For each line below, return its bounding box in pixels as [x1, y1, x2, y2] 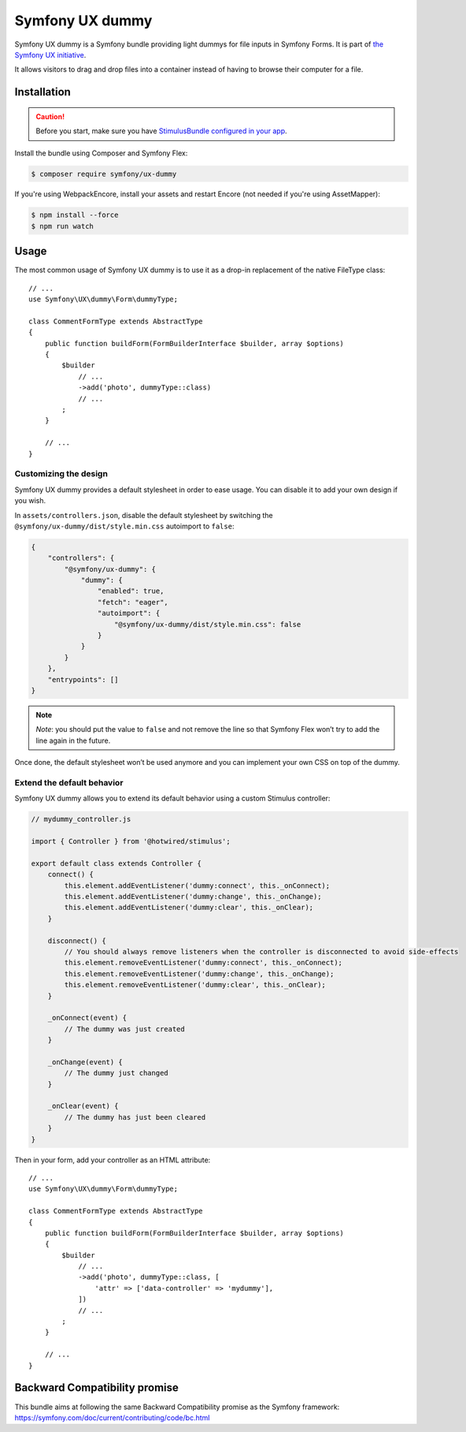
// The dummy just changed [64, 1068, 168, 1078]
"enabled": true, [97, 587, 165, 595]
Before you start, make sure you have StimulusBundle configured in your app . [35, 126, 287, 136]
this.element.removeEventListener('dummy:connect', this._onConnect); [64, 958, 342, 968]
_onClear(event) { [47, 1102, 119, 1111]
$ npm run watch [31, 222, 94, 230]
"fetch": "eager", [97, 598, 168, 606]
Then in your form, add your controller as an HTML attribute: [14, 1155, 211, 1165]
